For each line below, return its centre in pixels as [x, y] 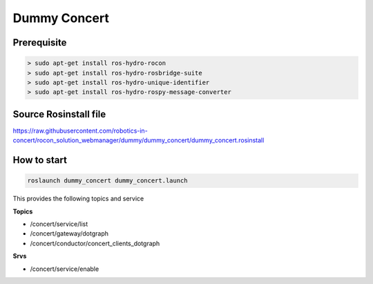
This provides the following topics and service [78, 199]
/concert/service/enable [65, 269]
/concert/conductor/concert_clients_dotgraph [95, 243]
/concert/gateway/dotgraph [69, 234]
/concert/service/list [59, 224]
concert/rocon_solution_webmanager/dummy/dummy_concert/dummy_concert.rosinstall [138, 140]
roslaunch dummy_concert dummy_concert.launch [107, 181]
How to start [40, 160]
